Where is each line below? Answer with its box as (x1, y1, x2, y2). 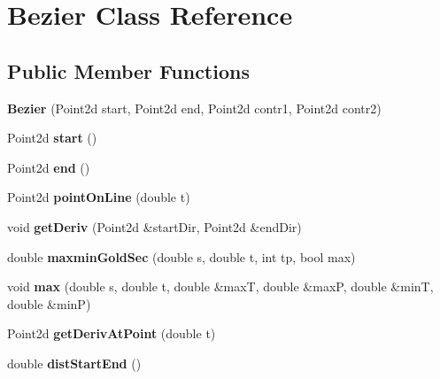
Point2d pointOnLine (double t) (7, 188, 190, 206)
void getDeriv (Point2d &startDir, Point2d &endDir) (7, 217, 302, 236)
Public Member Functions (7, 57, 250, 84)
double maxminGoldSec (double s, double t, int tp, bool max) (7, 247, 356, 266)
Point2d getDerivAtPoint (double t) (7, 324, 216, 343)
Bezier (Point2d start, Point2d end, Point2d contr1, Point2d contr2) (7, 98, 382, 117)
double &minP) (7, 294, 91, 313)
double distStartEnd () (7, 353, 142, 372)
